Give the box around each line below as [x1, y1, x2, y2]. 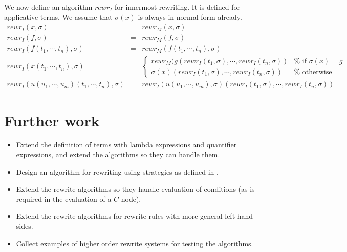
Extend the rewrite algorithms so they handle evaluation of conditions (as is [16, 184, 255, 194]
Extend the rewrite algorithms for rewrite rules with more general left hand [16, 211, 253, 221]
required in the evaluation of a [16, 193, 112, 204]
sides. [16, 221, 33, 232]
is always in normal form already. [138, 11, 242, 22]
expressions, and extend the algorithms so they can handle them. [16, 149, 220, 160]
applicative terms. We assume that [4, 11, 113, 22]
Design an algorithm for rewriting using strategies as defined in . [16, 166, 219, 177]
